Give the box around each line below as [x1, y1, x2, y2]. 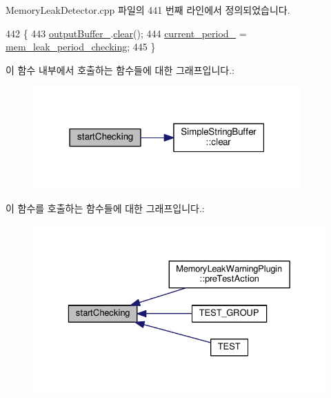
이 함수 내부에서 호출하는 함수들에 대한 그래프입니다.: [6, 62, 234, 77]
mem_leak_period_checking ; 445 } [6, 39, 156, 54]
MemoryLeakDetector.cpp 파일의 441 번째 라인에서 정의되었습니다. [6, 3, 290, 17]
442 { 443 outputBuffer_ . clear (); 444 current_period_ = [6, 26, 247, 40]
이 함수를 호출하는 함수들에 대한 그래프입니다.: [6, 201, 205, 216]
